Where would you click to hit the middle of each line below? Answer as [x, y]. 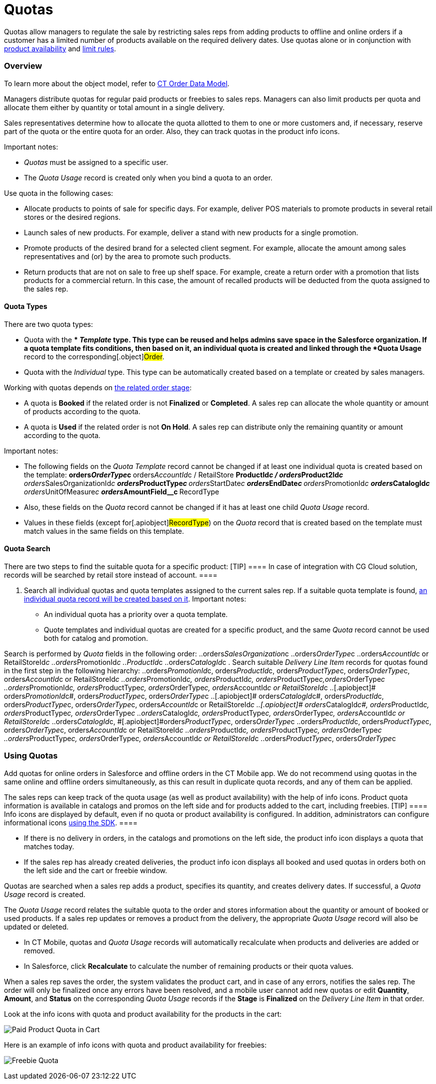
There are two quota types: [49, 324]
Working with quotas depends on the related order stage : [98, 387]
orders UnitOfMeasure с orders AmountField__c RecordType [122, 491]
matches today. [49, 846]
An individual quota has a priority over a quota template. [136, 614]
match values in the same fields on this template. [104, 531]
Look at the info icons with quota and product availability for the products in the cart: [143, 1014]
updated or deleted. [36, 927]
